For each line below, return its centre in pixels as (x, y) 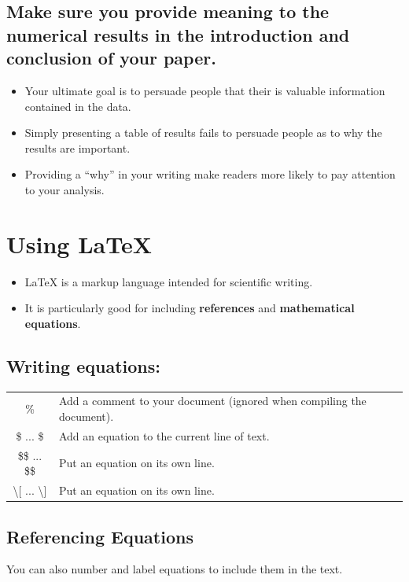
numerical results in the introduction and (178, 34)
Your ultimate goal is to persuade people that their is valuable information (205, 90)
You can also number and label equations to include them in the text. (175, 569)
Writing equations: (84, 365)
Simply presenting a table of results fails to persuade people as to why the (203, 133)
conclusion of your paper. (111, 58)
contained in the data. (78, 106)
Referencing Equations (100, 536)
